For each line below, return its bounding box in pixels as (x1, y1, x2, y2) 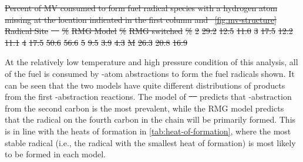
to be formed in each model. (5, 148, 106, 160)
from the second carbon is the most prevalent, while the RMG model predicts (5, 102, 284, 114)
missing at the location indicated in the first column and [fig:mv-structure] (5, 13, 277, 25)
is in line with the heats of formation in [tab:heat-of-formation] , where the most (5, 124, 291, 137)
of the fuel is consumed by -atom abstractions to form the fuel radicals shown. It (5, 67, 295, 79)
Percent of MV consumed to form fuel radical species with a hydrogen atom (5, 2, 278, 14)
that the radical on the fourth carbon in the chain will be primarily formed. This (5, 113, 296, 126)
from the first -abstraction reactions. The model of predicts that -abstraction (5, 90, 292, 103)
